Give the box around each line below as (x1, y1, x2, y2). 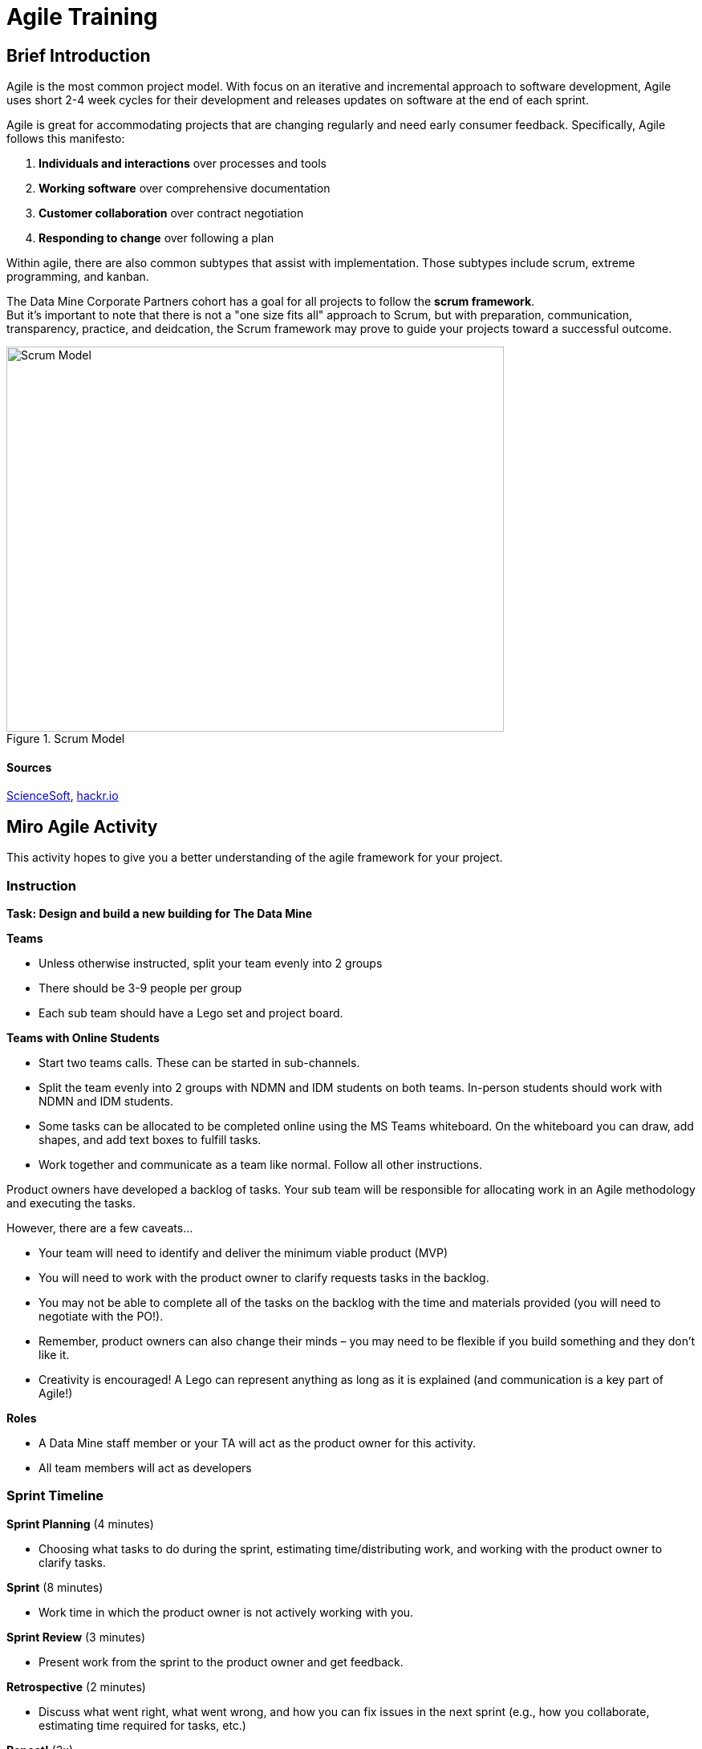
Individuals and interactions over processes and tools (39, 156, 327, 171)
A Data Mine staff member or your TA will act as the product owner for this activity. (39, 1435, 477, 1450)
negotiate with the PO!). (39, 1309, 164, 1323)
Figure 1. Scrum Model (6, 732, 125, 746)
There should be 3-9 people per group (39, 980, 242, 995)
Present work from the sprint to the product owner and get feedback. (39, 1654, 404, 1669)
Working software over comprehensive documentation (39, 181, 331, 196)
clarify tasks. (39, 1555, 107, 1569)
